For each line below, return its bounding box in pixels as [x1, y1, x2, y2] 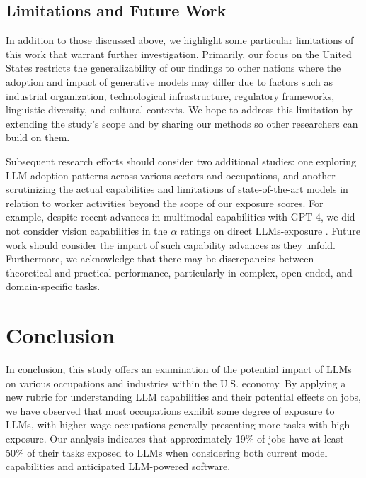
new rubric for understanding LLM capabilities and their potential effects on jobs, [6, 389, 361, 404]
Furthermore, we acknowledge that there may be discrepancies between [6, 251, 314, 266]
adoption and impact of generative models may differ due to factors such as [6, 74, 333, 89]
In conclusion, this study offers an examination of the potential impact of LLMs [6, 362, 352, 377]
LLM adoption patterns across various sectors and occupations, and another [6, 167, 336, 182]
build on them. [6, 130, 70, 145]
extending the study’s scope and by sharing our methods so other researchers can [6, 116, 358, 130]
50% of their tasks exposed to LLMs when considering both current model [6, 445, 328, 460]
